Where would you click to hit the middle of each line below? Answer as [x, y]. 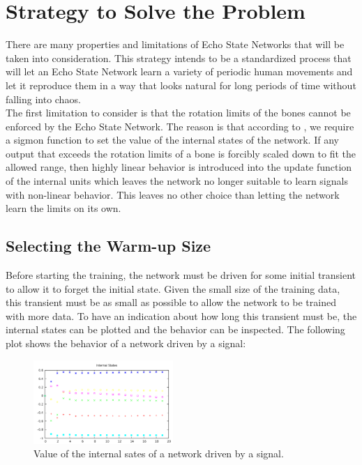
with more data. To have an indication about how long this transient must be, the [181, 315]
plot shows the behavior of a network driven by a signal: [126, 343]
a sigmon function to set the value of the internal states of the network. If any [172, 140]
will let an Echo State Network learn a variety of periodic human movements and [179, 71]
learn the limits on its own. [63, 208]
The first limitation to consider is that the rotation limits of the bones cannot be [178, 113]
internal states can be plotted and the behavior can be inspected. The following [175, 329]
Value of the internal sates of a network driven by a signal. [159, 453]
